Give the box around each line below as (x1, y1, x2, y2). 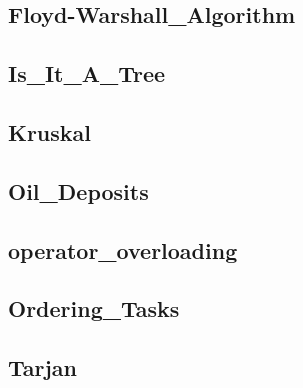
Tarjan (8, 352, 78, 383)
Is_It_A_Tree (8, 58, 166, 89)
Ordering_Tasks (8, 293, 180, 324)
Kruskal (8, 116, 92, 147)
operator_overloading (8, 234, 238, 265)
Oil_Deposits (8, 175, 149, 206)
